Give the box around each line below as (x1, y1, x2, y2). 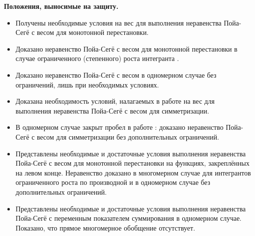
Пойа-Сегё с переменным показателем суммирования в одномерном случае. (15, 213, 242, 223)
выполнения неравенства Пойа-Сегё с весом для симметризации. (15, 105, 209, 116)
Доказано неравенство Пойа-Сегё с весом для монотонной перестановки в (15, 43, 238, 54)
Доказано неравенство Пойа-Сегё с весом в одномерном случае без (15, 69, 217, 80)
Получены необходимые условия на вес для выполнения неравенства (15, 17, 222, 28)
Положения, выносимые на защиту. (4, 1, 118, 11)
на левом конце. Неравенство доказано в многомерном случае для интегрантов (15, 167, 251, 177)
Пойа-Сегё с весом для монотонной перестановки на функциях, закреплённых (15, 158, 250, 168)
